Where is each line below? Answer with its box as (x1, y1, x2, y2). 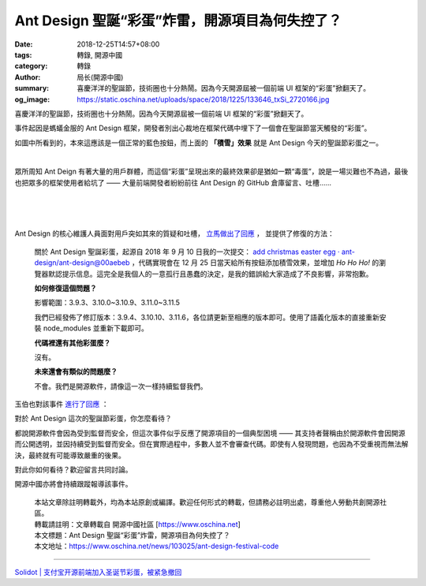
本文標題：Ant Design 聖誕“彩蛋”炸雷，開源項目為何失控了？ (34, 531, 230, 539)
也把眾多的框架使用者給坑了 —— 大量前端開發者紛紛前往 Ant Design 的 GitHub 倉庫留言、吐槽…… (14, 177, 331, 187)
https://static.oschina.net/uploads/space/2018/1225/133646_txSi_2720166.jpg (77, 95, 330, 104)
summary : (14, 84, 50, 93)
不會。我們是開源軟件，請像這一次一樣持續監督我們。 (34, 381, 207, 390)
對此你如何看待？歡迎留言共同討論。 (14, 465, 133, 475)
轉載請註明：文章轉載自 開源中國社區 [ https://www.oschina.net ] (34, 519, 241, 528)
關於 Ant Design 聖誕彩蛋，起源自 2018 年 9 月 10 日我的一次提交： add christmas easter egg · (34, 247, 340, 256)
